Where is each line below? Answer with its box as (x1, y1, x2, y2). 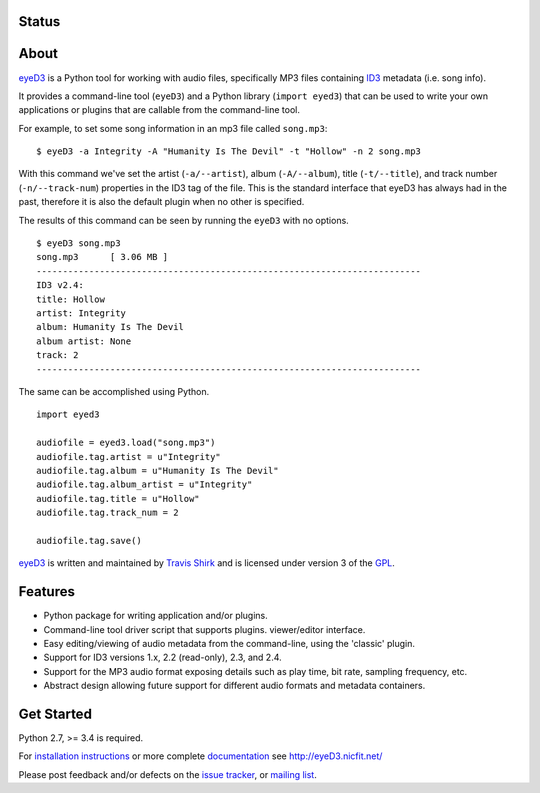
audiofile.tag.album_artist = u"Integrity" (36, 479, 253, 490)
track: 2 (36, 350, 79, 361)
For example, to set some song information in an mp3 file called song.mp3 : (18, 122, 328, 134)
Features (18, 583, 75, 600)
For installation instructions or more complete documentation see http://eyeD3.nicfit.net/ (18, 750, 383, 762)
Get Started (18, 705, 92, 722)
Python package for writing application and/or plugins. (43, 610, 269, 622)
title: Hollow (36, 293, 105, 305)
